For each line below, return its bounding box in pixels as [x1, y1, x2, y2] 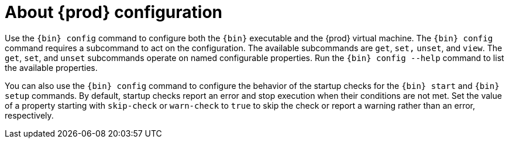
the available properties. [5, 62, 98, 73]
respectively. [5, 110, 54, 120]
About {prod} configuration [5, 2, 223, 22]
